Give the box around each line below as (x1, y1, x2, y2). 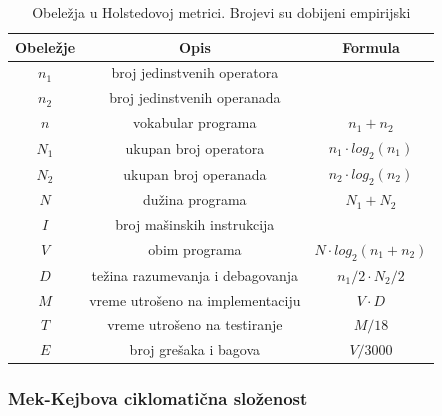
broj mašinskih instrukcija (115, 213, 275, 234)
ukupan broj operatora (125, 137, 265, 158)
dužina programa (143, 189, 247, 210)
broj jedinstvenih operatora (111, 62, 279, 83)
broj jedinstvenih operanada (109, 87, 281, 108)
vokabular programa (133, 112, 257, 133)
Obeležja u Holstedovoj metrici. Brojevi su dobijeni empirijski (32, 2, 411, 22)
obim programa (148, 239, 242, 260)
